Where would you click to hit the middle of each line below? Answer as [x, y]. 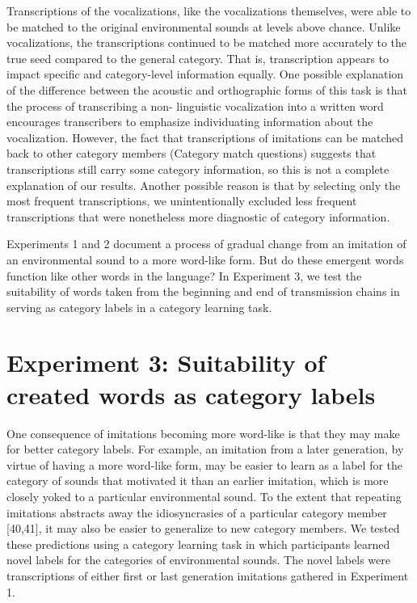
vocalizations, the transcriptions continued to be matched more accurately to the [207, 42]
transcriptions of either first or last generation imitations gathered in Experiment [208, 575]
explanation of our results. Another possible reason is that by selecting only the [204, 185]
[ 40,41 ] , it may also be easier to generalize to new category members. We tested [203, 528]
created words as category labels [191, 394]
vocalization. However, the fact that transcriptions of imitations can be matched [205, 137]
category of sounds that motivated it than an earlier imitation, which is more [198, 481]
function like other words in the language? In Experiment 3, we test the [184, 275]
